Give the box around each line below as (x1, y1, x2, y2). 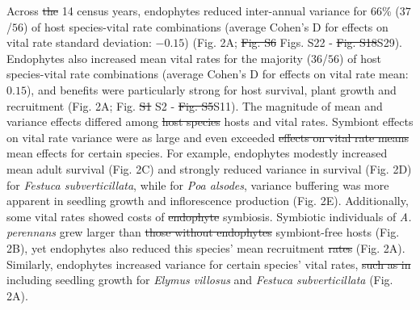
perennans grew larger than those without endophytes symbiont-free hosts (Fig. (6, 224, 400, 241)
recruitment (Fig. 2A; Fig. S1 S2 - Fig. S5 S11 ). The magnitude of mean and (6, 97, 383, 114)
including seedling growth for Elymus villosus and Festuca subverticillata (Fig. (6, 271, 393, 288)
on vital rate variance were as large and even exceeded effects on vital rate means (6, 128, 409, 145)
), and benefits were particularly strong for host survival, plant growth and (26, 81, 397, 98)
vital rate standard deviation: (6, 34, 152, 51)
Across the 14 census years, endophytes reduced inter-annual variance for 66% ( (6, 2, 400, 19)
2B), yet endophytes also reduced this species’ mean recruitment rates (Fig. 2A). (6, 239, 405, 256)
